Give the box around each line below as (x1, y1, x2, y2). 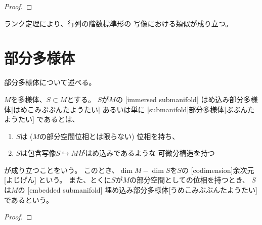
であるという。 (4, 194, 54, 205)
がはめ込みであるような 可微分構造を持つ (78, 148, 215, 158)
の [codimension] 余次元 (181, 164, 254, 175)
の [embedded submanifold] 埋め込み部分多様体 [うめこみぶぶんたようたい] (18, 185, 257, 195)
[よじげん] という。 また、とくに (4, 174, 111, 185)
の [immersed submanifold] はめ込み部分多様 (115, 94, 258, 104)
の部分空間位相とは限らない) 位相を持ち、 (39, 130, 180, 141)
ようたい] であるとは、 (4, 114, 79, 124)
